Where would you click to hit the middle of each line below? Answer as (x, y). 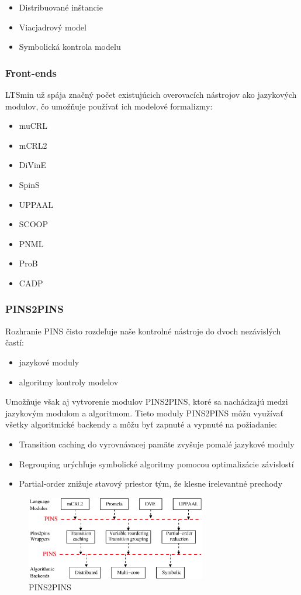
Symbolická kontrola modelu (70, 47)
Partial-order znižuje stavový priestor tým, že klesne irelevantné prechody (151, 483)
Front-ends (31, 72)
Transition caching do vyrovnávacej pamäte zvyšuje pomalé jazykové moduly (157, 444)
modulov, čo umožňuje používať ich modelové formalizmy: (109, 106)
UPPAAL (36, 204)
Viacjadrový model (53, 27)
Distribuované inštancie (61, 7)
